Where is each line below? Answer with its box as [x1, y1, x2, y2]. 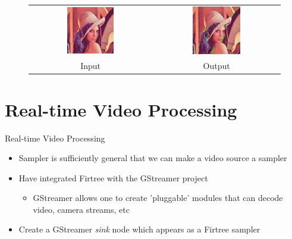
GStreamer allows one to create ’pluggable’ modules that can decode [33, 191, 283, 204]
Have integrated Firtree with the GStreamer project [18, 171, 208, 184]
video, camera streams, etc [33, 203, 130, 215]
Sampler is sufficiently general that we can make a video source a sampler [18, 152, 287, 164]
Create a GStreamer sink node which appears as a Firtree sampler [18, 223, 260, 235]
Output [203, 59, 230, 72]
